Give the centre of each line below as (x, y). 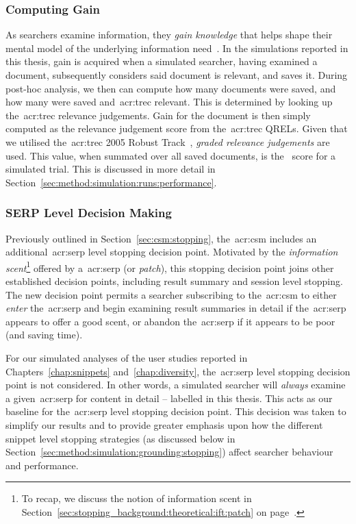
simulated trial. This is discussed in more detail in (111, 169)
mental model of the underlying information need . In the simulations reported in (177, 48)
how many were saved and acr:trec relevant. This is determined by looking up (169, 102)
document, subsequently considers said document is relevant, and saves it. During (177, 75)
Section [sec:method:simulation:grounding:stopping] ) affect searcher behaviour (169, 452)
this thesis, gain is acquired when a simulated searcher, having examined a (162, 61)
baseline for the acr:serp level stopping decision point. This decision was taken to (176, 411)
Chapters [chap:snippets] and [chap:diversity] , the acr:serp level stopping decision (178, 371)
